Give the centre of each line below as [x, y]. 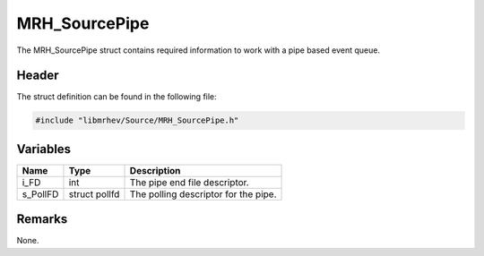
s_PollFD [40, 194]
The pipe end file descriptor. [190, 182]
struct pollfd [94, 194]
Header [38, 76]
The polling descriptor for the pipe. [203, 194]
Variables [44, 149]
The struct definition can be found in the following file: [117, 97]
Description [155, 170]
